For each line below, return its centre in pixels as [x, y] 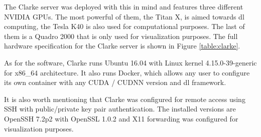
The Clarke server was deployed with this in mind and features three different [124, 6]
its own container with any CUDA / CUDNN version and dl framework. [115, 82]
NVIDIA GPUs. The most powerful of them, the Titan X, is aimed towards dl [124, 16]
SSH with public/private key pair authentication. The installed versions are [120, 109]
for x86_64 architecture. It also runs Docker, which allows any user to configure [127, 72]
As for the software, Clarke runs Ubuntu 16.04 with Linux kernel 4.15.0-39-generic [130, 62]
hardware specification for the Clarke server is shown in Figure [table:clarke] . [122, 46]
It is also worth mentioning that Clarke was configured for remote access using [125, 99]
